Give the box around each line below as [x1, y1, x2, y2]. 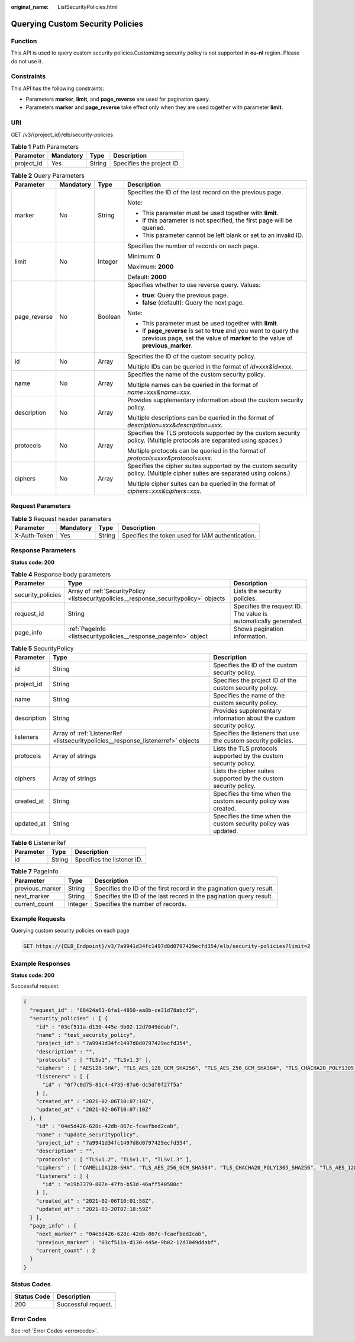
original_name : [11, 4, 49, 10]
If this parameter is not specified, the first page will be [142, 216, 293, 225]
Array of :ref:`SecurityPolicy [67, 587, 146, 595]
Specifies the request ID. [233, 602, 302, 610]
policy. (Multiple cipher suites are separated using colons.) [127, 469, 291, 477]
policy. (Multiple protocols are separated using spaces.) [127, 436, 283, 444]
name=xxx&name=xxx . [127, 388, 192, 396]
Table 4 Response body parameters [11, 571, 111, 579]
